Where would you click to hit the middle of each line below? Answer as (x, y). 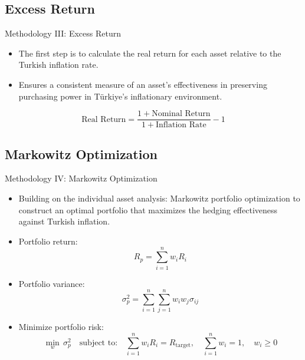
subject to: (99, 343)
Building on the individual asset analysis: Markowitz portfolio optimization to (159, 198)
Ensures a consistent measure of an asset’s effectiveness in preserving (143, 84)
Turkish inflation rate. (58, 65)
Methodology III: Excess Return (63, 33)
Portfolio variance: (52, 283)
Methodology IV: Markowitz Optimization (81, 178)
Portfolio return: (48, 241)
